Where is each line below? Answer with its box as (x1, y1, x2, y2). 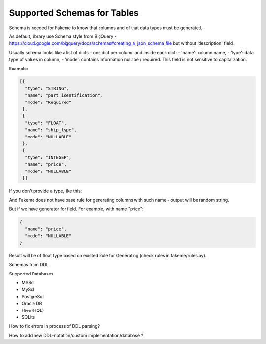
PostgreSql (21, 293, 44, 299)
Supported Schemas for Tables (9, 7, 139, 18)
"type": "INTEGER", (25, 154, 72, 160)
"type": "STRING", (25, 85, 69, 91)
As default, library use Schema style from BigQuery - (9, 34, 117, 39)
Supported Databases (9, 271, 54, 276)
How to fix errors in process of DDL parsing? (9, 323, 100, 329)
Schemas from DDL (9, 262, 49, 268)
